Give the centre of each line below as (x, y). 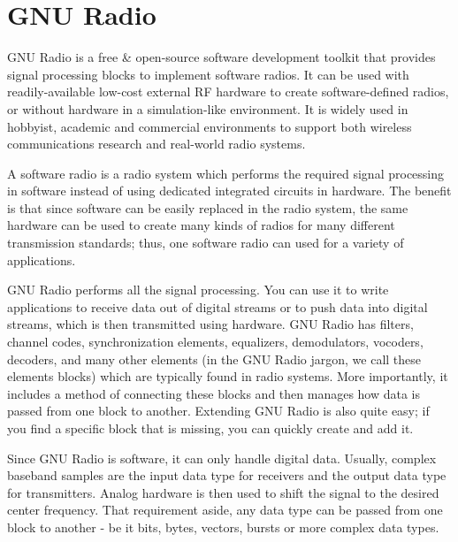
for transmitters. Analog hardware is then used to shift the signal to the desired (223, 492)
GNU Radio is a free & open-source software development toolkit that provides (221, 57)
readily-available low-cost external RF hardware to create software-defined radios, (228, 92)
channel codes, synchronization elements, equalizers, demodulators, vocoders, (215, 342)
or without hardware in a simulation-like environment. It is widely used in (208, 108)
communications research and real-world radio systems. (156, 144)
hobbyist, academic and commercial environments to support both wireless (210, 126)
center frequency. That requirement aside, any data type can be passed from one (225, 510)
